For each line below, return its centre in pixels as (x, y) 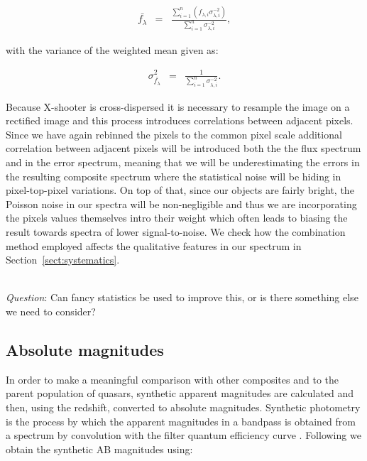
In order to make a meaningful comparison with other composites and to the (172, 379)
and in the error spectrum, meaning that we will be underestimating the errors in (183, 162)
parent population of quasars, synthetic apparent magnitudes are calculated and (180, 393)
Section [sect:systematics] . (63, 260)
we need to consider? (51, 311)
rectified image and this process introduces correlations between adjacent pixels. (180, 120)
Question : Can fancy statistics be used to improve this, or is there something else (182, 297)
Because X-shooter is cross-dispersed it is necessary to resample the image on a (178, 106)
